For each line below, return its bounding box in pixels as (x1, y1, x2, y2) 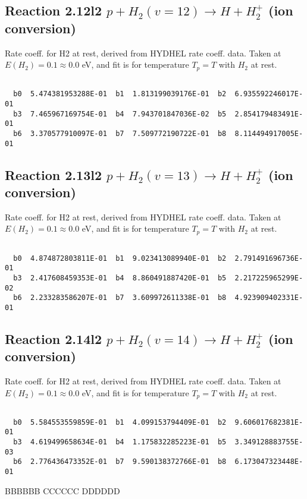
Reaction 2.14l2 (5, 329, 102, 348)
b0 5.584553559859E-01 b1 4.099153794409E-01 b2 (13, 418, 227, 427)
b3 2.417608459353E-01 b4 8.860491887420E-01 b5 (13, 273, 227, 282)
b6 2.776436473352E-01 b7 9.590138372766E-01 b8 (13, 457, 227, 466)
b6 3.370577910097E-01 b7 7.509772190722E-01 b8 (13, 129, 227, 138)
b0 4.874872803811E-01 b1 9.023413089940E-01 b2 (13, 254, 227, 263)
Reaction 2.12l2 (5, 1, 102, 20)
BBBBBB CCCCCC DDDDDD (5, 484, 120, 497)
